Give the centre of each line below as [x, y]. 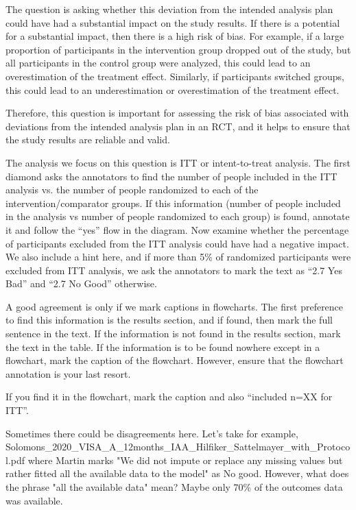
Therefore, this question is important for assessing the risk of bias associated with [177, 113]
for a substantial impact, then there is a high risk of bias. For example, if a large [175, 36]
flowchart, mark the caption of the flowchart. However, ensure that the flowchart [175, 360]
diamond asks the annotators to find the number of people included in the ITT [171, 176]
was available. [34, 500]
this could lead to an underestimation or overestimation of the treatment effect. [173, 89]
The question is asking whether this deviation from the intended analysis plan [169, 9]
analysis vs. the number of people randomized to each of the [132, 190]
